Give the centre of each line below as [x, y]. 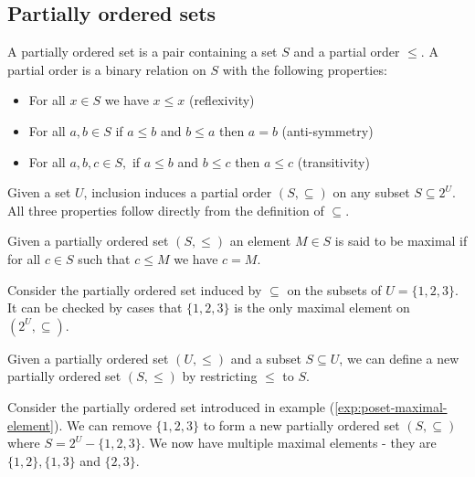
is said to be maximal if [401, 241]
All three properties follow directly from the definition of [166, 210]
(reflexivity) [222, 100]
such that [104, 258]
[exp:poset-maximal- [391, 406]
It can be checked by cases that [95, 307]
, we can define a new [399, 358]
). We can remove [102, 424]
